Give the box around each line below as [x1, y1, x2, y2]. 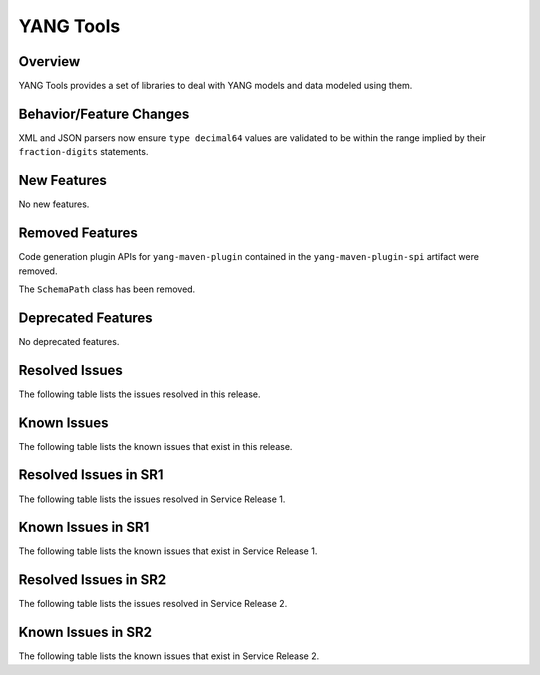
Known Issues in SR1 [18, 519, 150, 536]
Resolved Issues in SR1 [18, 466, 164, 484]
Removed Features [18, 225, 139, 242]
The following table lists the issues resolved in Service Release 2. [18, 598, 288, 610]
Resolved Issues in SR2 [18, 571, 167, 589]
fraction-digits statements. [18, 146, 149, 158]
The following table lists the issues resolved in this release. [18, 388, 261, 400]
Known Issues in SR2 [18, 624, 152, 641]
